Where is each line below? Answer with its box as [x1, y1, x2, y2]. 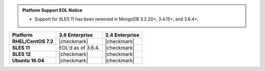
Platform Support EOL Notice [22, 7, 83, 13]
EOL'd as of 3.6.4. [59, 44, 100, 51]
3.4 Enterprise [105, 32, 139, 38]
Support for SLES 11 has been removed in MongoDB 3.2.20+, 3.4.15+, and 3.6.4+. [34, 16, 199, 22]
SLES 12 [12, 51, 31, 57]
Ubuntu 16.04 [12, 57, 45, 64]
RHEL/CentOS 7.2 [12, 38, 53, 45]
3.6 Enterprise [59, 32, 93, 38]
